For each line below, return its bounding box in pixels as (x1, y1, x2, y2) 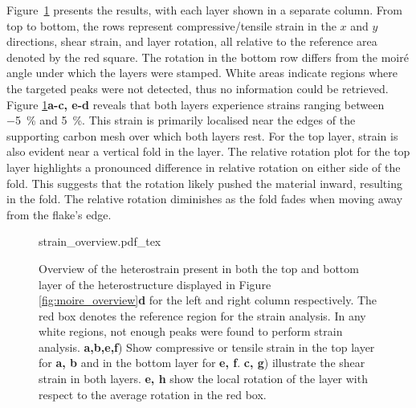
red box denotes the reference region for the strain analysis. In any (39, 307, 366, 324)
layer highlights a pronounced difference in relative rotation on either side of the (6, 158, 401, 175)
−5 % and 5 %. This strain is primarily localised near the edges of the (6, 112, 356, 129)
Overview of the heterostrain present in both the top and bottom (39, 259, 359, 276)
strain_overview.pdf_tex (39, 233, 161, 250)
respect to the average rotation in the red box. (39, 386, 267, 402)
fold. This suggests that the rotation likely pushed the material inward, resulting (6, 174, 402, 191)
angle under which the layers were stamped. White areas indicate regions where (6, 64, 398, 81)
